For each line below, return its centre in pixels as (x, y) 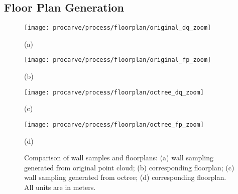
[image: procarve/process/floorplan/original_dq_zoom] (118, 28)
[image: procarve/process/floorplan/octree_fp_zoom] (114, 124)
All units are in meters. (60, 187)
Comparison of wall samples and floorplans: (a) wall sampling (119, 158)
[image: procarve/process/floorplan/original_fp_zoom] (118, 60)
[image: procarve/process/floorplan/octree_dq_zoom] (114, 92)
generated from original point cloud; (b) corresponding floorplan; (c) (129, 167)
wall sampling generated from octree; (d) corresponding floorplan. (125, 177)
